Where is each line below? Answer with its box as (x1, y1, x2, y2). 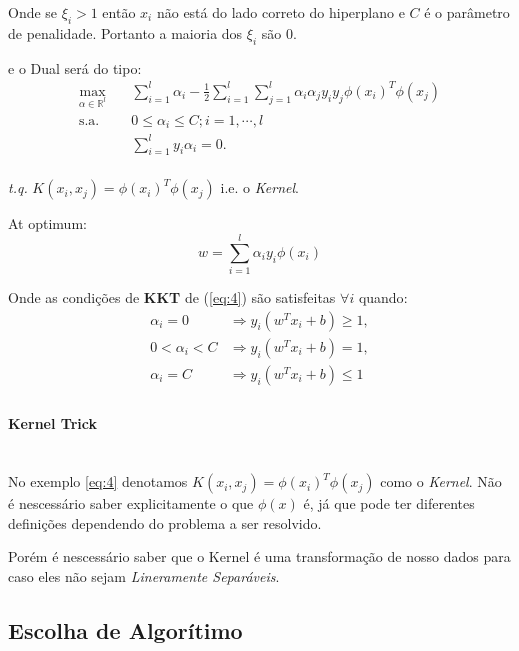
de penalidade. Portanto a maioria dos (8, 22, 243, 43)
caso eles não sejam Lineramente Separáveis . (8, 565, 280, 586)
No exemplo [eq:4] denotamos (8, 471, 188, 492)
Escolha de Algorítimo (8, 614, 243, 645)
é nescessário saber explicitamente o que (8, 493, 254, 514)
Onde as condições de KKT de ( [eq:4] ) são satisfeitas (8, 287, 336, 308)
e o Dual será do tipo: (8, 57, 142, 78)
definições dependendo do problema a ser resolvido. (8, 512, 322, 533)
